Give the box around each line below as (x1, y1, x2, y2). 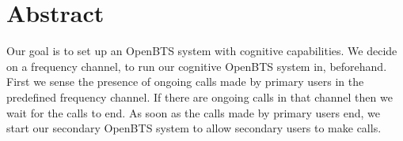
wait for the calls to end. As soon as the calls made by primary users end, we (6, 104, 380, 121)
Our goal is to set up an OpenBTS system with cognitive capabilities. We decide (6, 43, 397, 59)
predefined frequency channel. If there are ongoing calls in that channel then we (6, 88, 393, 105)
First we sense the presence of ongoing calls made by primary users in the (6, 73, 364, 90)
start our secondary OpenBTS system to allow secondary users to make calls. (6, 120, 382, 136)
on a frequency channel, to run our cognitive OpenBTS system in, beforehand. (6, 58, 387, 74)
